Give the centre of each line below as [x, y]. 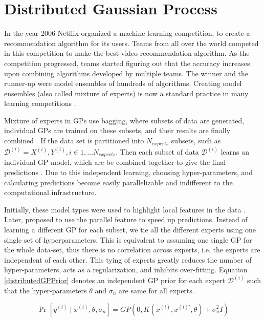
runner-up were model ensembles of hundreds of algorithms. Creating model [123, 83]
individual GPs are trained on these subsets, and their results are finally [117, 130]
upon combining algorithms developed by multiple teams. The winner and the [126, 73]
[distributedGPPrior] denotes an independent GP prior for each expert [115, 280]
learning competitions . [40, 103]
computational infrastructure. [50, 192]
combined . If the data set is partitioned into [74, 141]
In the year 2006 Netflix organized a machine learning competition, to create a [127, 33]
